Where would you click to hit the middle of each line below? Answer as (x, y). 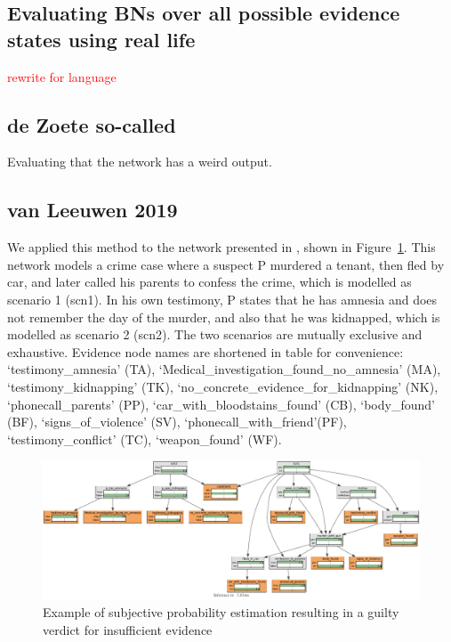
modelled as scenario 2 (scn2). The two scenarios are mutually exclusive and (215, 334)
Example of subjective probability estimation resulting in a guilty (221, 612)
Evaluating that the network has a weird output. (140, 162)
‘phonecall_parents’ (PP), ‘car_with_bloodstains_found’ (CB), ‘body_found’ (221, 404)
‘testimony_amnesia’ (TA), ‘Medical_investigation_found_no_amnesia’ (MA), (224, 369)
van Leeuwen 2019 (93, 210)
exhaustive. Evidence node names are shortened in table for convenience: (205, 351)
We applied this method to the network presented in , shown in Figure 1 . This (221, 247)
